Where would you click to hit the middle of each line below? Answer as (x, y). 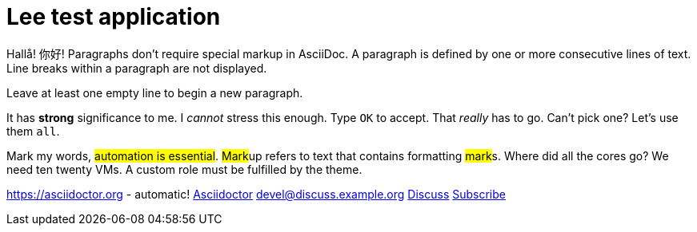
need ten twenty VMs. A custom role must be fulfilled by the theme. (184, 169)
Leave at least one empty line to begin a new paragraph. (155, 92)
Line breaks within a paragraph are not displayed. (137, 68)
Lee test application (114, 17)
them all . (33, 131)
